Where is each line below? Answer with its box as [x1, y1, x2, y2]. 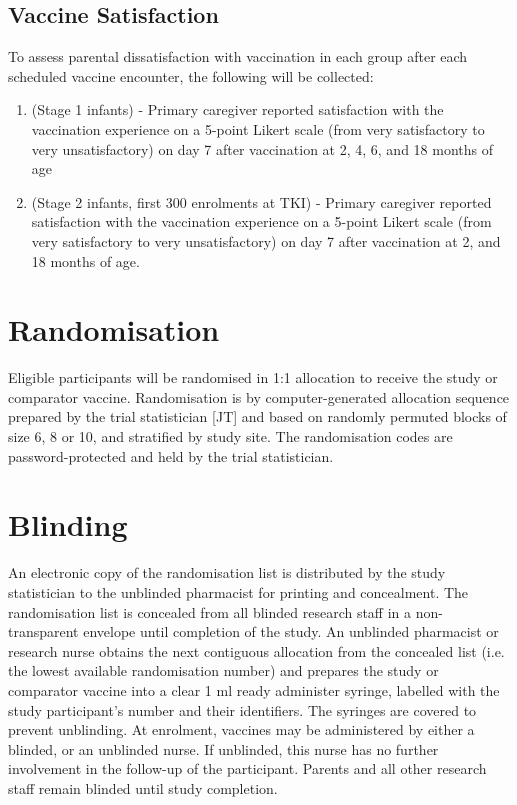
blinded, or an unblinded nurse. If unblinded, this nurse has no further [8, 738, 439, 759]
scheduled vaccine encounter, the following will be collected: [8, 65, 374, 86]
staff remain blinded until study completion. [8, 777, 278, 798]
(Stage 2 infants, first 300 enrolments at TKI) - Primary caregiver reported [31, 191, 492, 212]
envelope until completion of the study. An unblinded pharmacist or [83, 621, 499, 642]
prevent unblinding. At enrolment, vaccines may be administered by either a [8, 719, 475, 740]
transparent [8, 621, 79, 642]
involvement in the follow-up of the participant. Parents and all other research [8, 758, 487, 779]
